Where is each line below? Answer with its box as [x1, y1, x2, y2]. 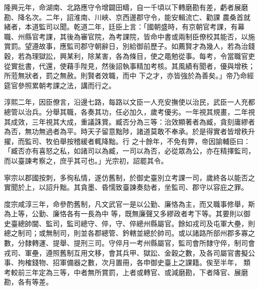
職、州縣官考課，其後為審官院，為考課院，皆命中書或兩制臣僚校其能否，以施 [4, 31, 255, 41]
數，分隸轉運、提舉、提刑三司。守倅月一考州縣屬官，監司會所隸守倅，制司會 [4, 238, 255, 248]
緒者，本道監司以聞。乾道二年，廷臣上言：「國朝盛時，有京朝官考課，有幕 [4, 21, 245, 32]
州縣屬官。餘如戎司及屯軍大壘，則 [143, 218, 255, 228]
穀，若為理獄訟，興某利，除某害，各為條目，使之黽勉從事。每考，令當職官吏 [4, 50, 255, 61]
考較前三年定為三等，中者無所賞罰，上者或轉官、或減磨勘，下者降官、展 [4, 267, 241, 277]
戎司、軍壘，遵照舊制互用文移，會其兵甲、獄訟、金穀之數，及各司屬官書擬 [4, 247, 248, 258]
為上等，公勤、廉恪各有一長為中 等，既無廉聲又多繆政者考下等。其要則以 [4, 208, 244, 219]
